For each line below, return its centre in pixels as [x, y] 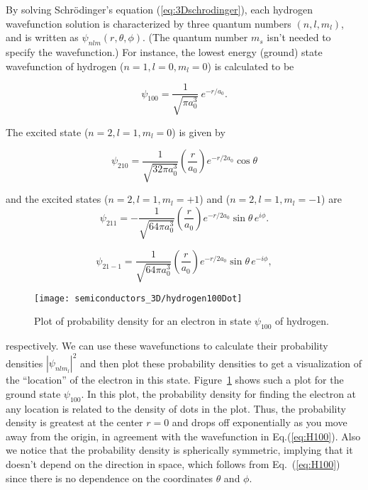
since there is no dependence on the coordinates [109, 478]
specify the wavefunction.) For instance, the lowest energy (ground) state [164, 51]
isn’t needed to [299, 37]
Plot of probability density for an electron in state [143, 321]
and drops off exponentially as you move [260, 422]
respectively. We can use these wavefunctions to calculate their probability [167, 346]
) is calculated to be [251, 66]
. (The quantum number [195, 37]
